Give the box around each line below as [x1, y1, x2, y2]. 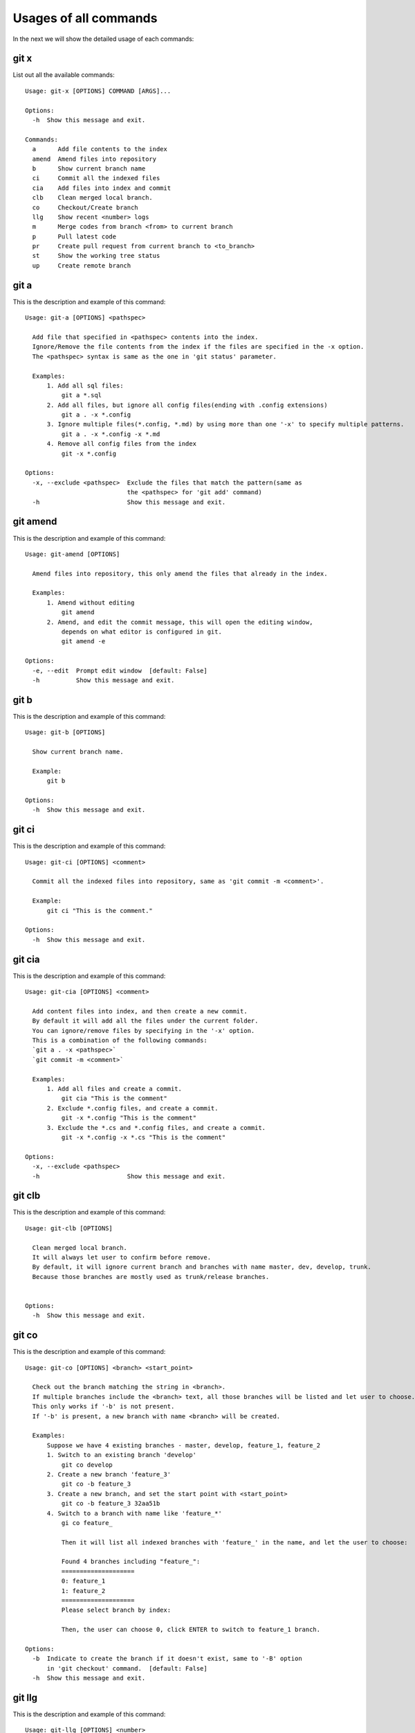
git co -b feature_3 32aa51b [61, 1499, 160, 1508]
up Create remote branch [32, 261, 131, 270]
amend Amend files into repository [32, 155, 157, 163]
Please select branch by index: [61, 1606, 172, 1614]
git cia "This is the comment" [61, 1095, 167, 1102]
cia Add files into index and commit [32, 184, 172, 192]
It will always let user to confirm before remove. [32, 1253, 211, 1261]
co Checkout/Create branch [32, 203, 138, 211]
